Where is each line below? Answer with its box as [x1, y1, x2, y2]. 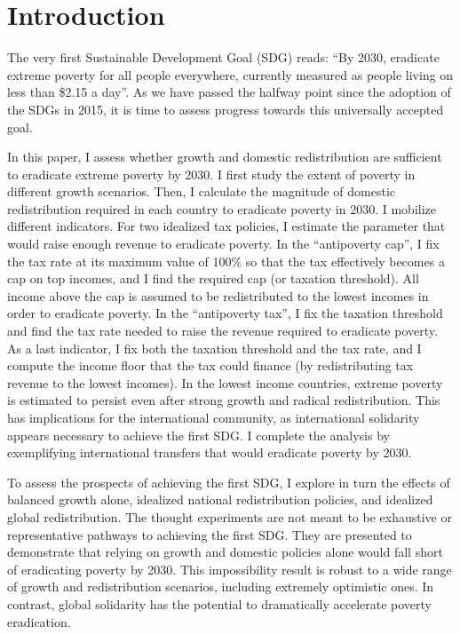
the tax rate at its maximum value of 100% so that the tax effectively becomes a [7, 251, 445, 270]
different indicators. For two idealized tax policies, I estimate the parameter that [7, 217, 446, 235]
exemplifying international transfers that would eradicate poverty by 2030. [7, 443, 412, 462]
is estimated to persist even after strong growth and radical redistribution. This [7, 391, 440, 409]
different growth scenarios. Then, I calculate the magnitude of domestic [7, 182, 396, 201]
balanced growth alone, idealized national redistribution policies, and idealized [7, 490, 433, 509]
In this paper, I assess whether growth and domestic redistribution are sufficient [7, 147, 442, 166]
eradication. [7, 612, 71, 630]
